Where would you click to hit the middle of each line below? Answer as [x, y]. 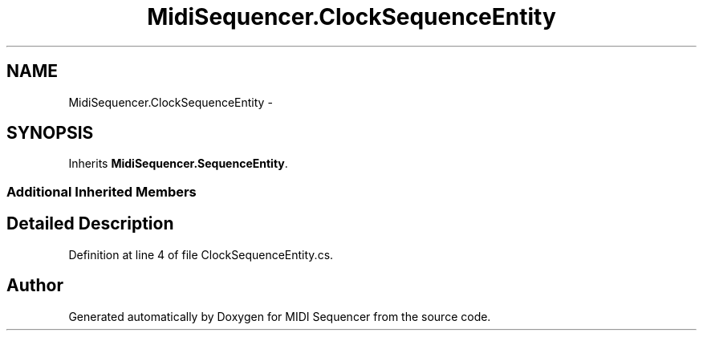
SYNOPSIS [50, 133]
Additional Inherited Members [102, 191]
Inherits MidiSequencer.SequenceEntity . [178, 164]
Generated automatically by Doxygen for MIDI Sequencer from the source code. [280, 316]
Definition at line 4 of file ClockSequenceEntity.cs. [201, 254]
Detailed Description [90, 224]
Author [35, 286]
